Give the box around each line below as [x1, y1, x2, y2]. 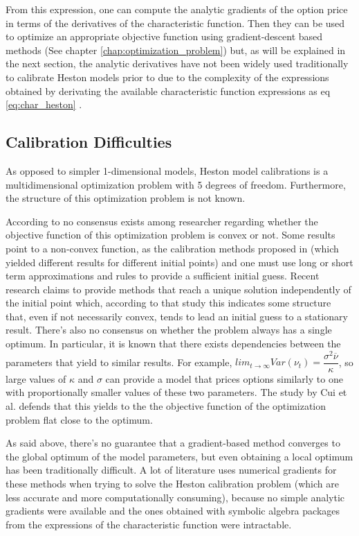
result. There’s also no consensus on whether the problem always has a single [6, 322, 332, 337]
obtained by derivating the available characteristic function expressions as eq [6, 83, 331, 98]
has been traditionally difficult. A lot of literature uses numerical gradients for [6, 462, 337, 477]
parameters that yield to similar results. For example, [6, 354, 232, 369]
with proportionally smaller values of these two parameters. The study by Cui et [6, 385, 347, 399]
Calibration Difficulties [6, 131, 172, 153]
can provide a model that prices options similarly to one [105, 371, 343, 386]
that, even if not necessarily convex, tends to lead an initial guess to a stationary [6, 309, 348, 323]
